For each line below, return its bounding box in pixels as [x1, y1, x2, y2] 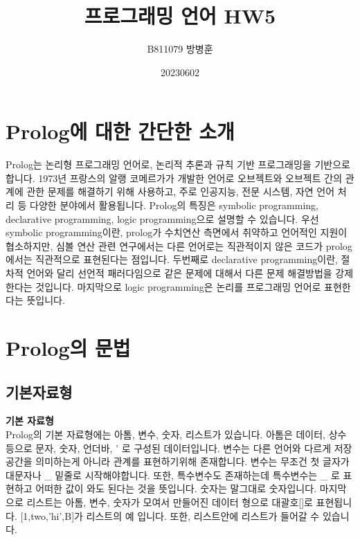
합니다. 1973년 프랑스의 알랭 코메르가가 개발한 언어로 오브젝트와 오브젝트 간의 [6, 170, 343, 185]
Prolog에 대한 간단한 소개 [6, 117, 235, 145]
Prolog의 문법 [6, 333, 131, 361]
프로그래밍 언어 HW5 [84, 1, 276, 30]
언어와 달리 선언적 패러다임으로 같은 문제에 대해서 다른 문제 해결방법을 [26, 266, 332, 280]
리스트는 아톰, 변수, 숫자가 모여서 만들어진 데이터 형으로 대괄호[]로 [26, 494, 313, 509]
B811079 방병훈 [147, 42, 213, 56]
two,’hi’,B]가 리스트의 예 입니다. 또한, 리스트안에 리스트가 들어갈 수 [30, 508, 320, 523]
